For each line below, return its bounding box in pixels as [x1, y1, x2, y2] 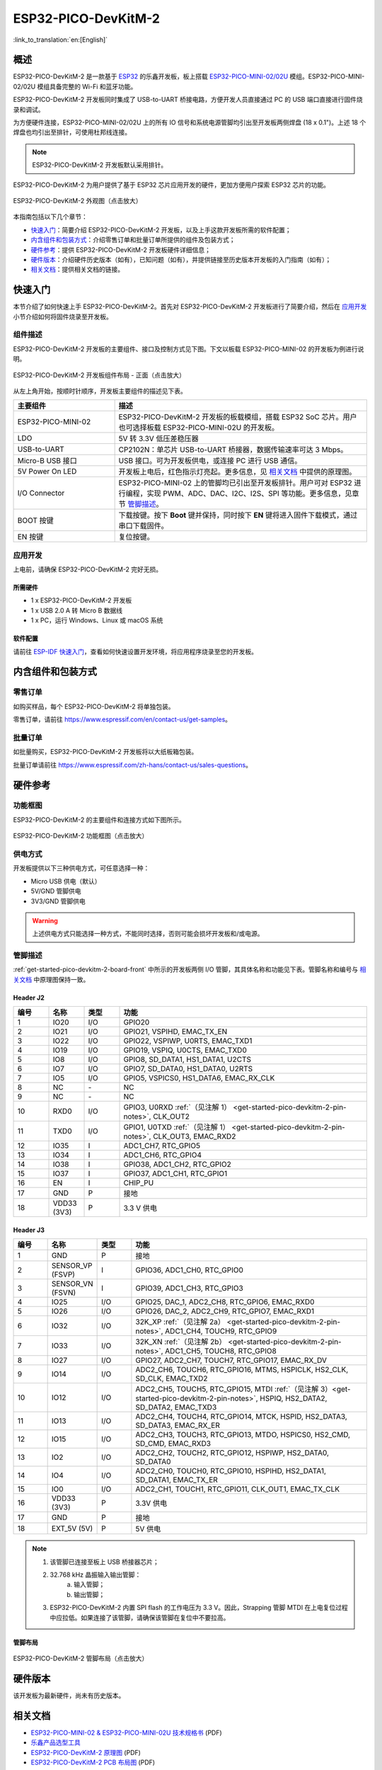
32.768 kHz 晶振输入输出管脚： [50, 1570, 141, 1579]
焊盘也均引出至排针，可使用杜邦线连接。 [13, 128, 131, 137]
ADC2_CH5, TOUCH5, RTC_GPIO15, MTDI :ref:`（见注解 [135, 1384, 319, 1394]
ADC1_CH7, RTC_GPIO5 [123, 1141, 201, 1150]
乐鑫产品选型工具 [30, 1738, 81, 1747]
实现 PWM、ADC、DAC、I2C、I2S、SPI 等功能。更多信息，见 [146, 489, 352, 498]
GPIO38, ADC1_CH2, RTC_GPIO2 [123, 1160, 231, 1170]
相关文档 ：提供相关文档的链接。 [30, 265, 124, 274]
